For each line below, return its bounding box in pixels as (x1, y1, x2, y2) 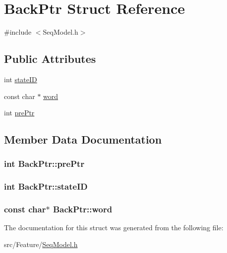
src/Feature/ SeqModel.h (4, 239, 78, 249)
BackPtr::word (53, 203, 113, 215)
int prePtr (4, 107, 35, 118)
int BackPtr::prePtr (4, 157, 85, 170)
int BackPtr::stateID (4, 180, 88, 193)
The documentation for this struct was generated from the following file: (4, 222, 224, 233)
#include (4, 27, 32, 37)
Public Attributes (4, 51, 96, 66)
